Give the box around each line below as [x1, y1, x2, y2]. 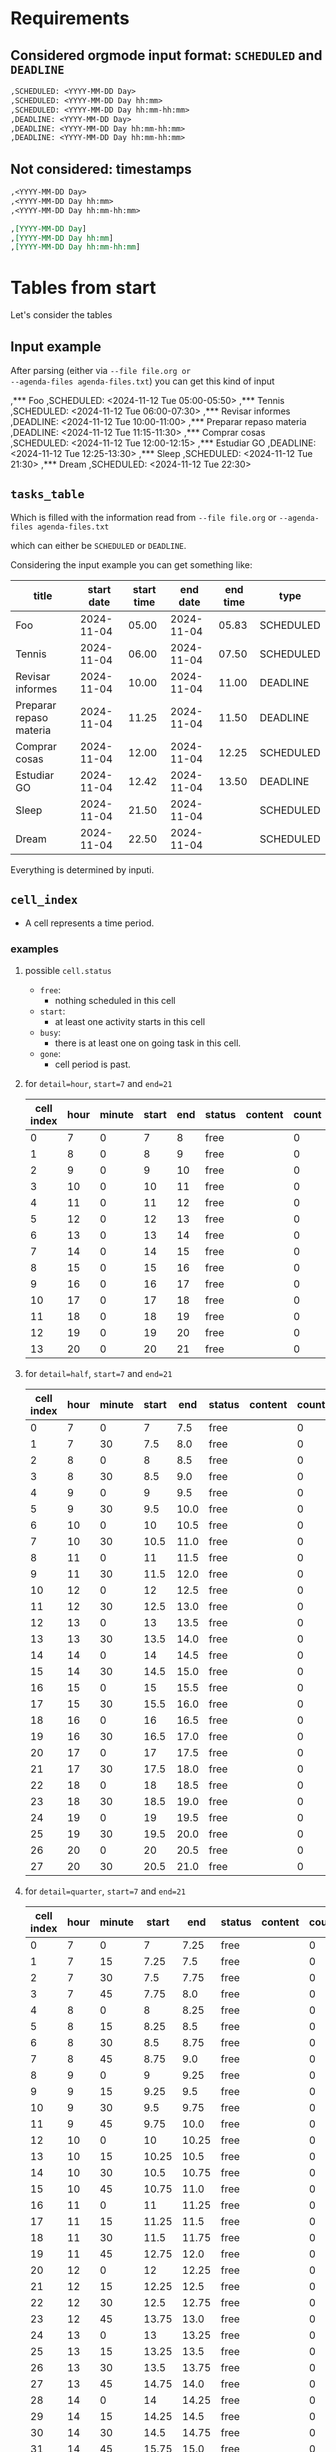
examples [10, 942, 59, 956]
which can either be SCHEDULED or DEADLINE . [10, 539, 187, 551]
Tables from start [10, 276, 157, 299]
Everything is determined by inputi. [10, 863, 155, 876]
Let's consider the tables [10, 309, 113, 321]
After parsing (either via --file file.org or [10, 365, 192, 377]
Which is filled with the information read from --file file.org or [10, 511, 277, 523]
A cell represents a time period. [24, 917, 155, 929]
